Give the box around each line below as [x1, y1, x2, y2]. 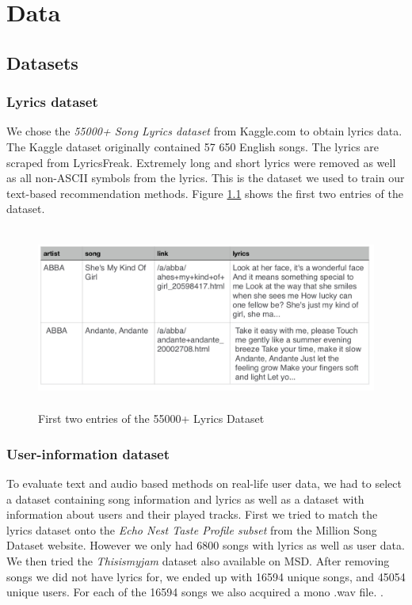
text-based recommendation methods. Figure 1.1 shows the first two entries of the [6, 185, 403, 201]
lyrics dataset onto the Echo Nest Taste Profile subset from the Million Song [6, 521, 377, 538]
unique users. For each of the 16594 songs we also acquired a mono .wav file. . [6, 584, 383, 600]
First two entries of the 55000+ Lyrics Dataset [38, 410, 265, 427]
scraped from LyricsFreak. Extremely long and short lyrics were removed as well [6, 154, 396, 170]
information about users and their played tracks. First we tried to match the [6, 506, 378, 523]
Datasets [6, 50, 78, 74]
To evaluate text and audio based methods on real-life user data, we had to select [6, 475, 402, 492]
